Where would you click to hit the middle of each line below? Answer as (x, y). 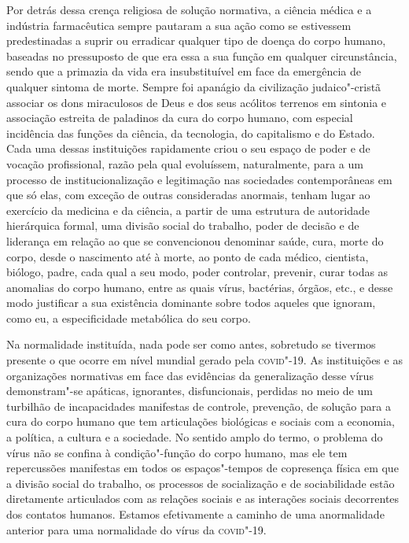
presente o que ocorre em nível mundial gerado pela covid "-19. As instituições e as (204, 360)
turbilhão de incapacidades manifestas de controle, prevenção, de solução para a (199, 406)
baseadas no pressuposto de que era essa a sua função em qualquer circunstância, (202, 55)
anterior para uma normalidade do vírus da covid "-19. (136, 529)
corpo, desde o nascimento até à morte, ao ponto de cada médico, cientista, (188, 256)
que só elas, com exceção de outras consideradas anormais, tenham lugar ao (188, 195)
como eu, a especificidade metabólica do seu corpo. (129, 318)
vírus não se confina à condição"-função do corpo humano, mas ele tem (177, 452)
